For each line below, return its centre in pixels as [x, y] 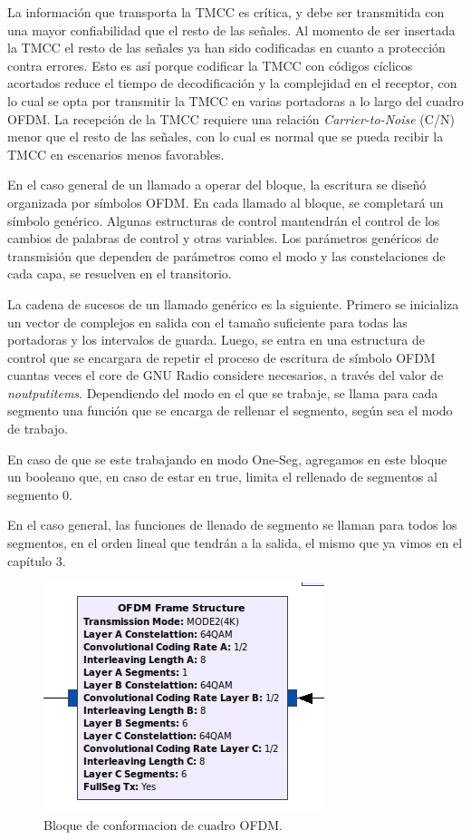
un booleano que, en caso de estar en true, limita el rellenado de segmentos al [222, 477]
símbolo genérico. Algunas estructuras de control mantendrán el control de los [224, 220]
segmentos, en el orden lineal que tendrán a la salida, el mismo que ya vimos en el [235, 543]
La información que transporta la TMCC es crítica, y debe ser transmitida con [226, 12]
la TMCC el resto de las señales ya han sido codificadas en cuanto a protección [226, 48]
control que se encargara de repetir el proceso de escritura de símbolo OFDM [221, 357]
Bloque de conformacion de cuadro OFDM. [163, 824]
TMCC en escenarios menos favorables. [116, 154]
